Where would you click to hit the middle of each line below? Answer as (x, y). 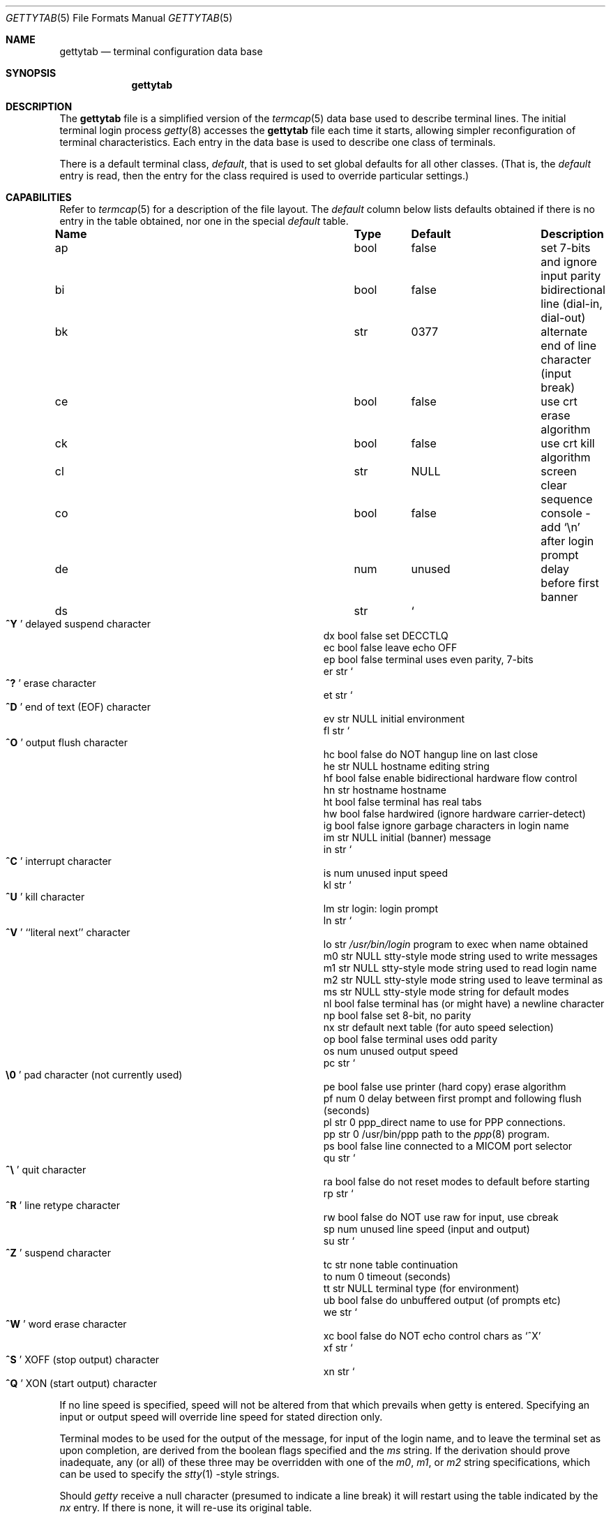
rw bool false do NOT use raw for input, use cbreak (441, 1217)
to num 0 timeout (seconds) (387, 1276)
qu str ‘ (339, 1158)
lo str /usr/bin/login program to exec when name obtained (456, 944)
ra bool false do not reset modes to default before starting (457, 1181)
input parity (571, 276)
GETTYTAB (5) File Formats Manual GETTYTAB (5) (119, 18)
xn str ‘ (339, 1371)
